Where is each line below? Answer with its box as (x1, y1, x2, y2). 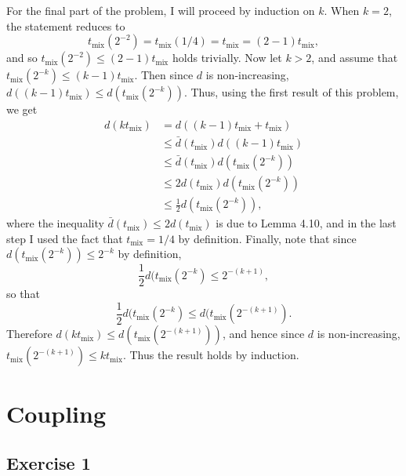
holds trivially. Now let (172, 49, 282, 66)
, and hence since (222, 325, 305, 342)
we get (6, 101, 38, 118)
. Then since (134, 67, 194, 83)
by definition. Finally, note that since (178, 230, 357, 246)
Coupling (6, 397, 107, 429)
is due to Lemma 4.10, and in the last (216, 215, 397, 231)
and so (6, 49, 38, 66)
